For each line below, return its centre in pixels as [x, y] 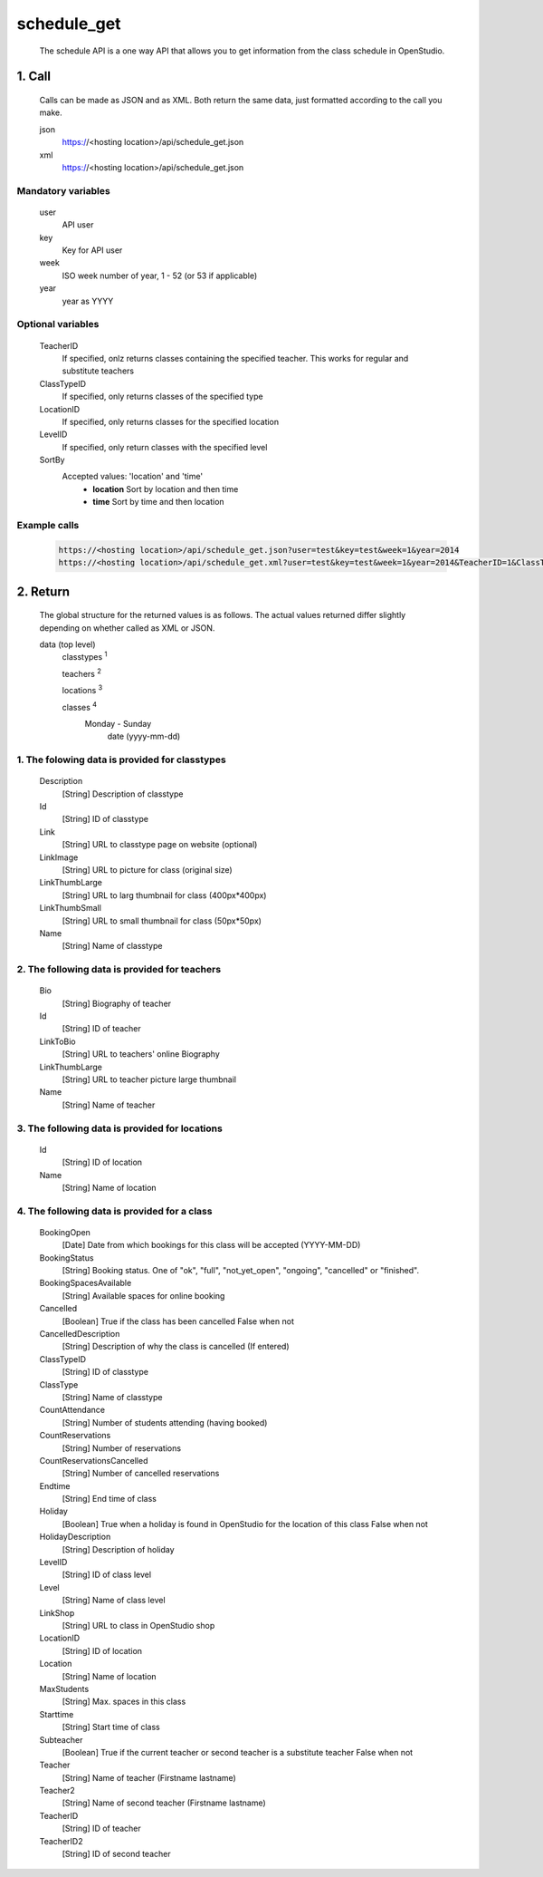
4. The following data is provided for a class [114, 1211]
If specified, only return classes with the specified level [165, 447]
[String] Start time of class [111, 1727]
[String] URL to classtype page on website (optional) [160, 845]
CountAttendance [72, 1410]
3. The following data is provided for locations [120, 1128]
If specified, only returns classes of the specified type [162, 397]
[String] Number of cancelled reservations [141, 1474]
